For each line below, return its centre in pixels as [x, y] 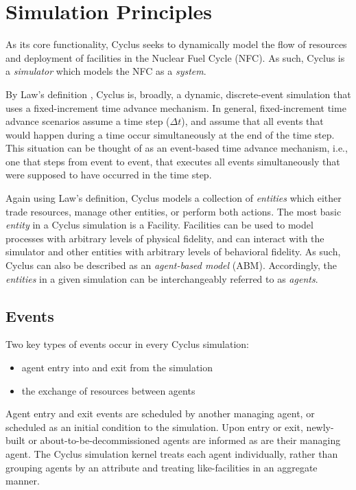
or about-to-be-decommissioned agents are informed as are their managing [185, 440]
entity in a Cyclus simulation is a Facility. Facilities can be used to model [159, 225]
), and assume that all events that [252, 121]
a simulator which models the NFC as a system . [106, 71]
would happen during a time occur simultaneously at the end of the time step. [170, 134]
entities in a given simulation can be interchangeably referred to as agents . [162, 278]
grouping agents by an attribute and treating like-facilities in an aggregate [162, 467]
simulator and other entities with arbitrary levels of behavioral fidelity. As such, [173, 252]
